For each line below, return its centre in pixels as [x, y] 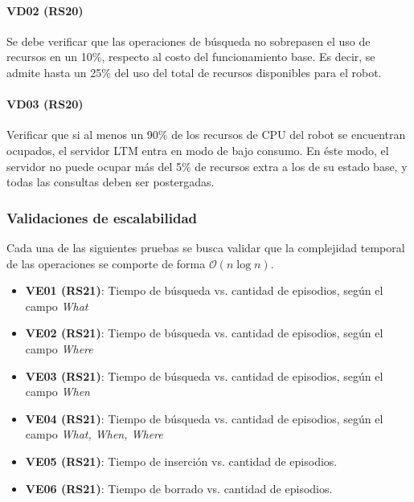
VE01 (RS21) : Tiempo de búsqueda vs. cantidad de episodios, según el [204, 290]
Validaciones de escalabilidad [102, 217]
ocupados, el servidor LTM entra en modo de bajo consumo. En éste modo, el [198, 150]
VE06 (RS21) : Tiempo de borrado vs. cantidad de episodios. [179, 488]
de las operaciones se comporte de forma [106, 263]
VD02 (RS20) [45, 10]
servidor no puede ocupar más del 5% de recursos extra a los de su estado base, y [207, 166]
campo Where [59, 348]
